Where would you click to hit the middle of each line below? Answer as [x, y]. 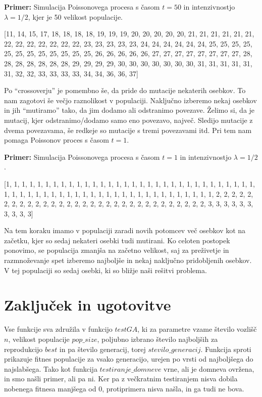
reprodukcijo [23, 349]
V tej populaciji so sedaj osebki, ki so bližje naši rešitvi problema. [106, 270]
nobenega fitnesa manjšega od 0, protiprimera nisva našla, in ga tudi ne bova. [124, 388]
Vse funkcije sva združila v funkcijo [58, 329]
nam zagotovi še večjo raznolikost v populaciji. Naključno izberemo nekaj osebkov [130, 100]
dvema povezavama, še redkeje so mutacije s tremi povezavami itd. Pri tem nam [128, 130]
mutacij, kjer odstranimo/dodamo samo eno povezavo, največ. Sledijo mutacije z [128, 120]
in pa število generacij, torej [102, 349]
